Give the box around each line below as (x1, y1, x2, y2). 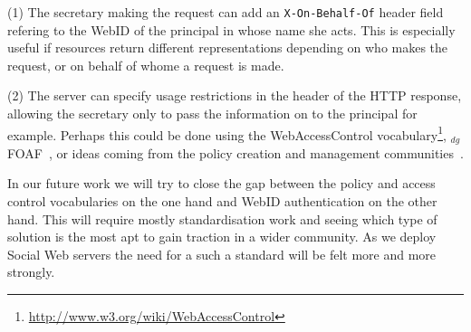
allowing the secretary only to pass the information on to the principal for (7, 104, 418, 123)
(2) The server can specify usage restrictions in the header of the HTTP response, (7, 86, 462, 105)
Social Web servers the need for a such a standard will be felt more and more (7, 244, 437, 263)
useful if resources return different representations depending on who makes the (7, 38, 448, 57)
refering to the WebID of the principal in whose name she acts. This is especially (7, 20, 456, 39)
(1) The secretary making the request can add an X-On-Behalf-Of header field (7, 3, 444, 21)
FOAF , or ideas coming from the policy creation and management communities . (7, 143, 464, 162)
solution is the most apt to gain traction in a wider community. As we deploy (7, 227, 437, 246)
